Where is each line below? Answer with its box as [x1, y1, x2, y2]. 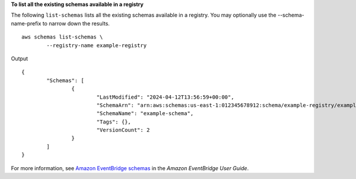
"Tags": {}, [96, 118, 132, 125]
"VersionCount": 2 [96, 127, 150, 134]
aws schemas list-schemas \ [21, 34, 103, 41]
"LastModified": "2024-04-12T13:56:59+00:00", [96, 93, 234, 100]
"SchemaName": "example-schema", [96, 110, 194, 117]
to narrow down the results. [42, 19, 110, 27]
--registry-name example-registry [46, 42, 147, 48]
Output [11, 55, 28, 62]
